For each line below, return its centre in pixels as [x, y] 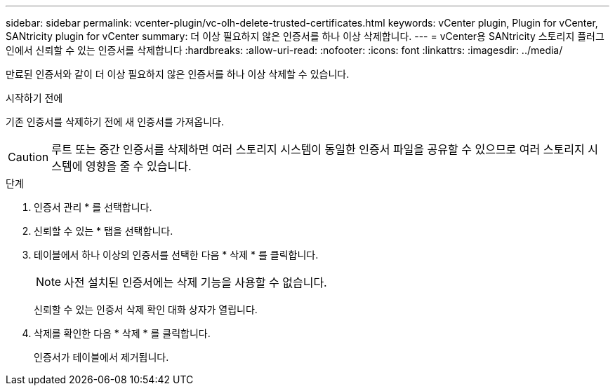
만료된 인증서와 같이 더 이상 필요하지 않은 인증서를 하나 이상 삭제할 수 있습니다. [178, 74]
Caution [28, 157]
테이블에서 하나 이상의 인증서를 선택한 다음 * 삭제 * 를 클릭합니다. [176, 255]
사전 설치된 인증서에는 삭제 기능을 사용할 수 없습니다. [196, 282]
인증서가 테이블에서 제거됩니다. [101, 357]
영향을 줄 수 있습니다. [138, 166]
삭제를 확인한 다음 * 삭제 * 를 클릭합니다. [122, 333]
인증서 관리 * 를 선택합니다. [93, 207]
